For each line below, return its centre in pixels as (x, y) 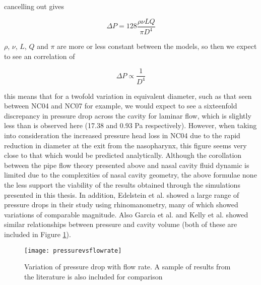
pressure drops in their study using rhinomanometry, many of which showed (121, 205)
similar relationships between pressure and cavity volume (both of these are (121, 224)
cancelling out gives (34, 6)
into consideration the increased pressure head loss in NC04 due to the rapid (122, 135)
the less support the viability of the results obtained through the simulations (122, 184)
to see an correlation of (40, 56)
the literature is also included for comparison (93, 276)
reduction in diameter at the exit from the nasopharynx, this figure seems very (125, 145)
